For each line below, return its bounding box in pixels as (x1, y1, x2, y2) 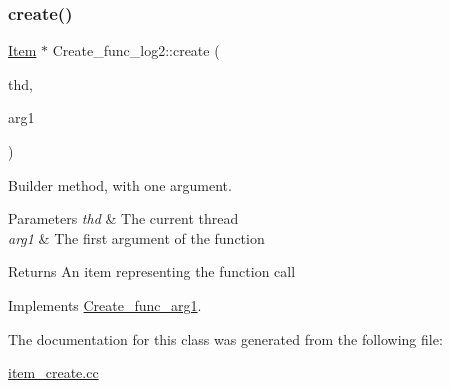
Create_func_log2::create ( (52, 40, 220, 61)
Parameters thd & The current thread (8, 208, 239, 229)
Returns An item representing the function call (8, 261, 296, 282)
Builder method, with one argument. (8, 174, 232, 195)
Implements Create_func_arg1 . (8, 294, 202, 315)
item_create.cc (8, 362, 99, 383)
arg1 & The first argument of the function (8, 227, 265, 248)
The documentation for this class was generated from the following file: (8, 328, 443, 349)
